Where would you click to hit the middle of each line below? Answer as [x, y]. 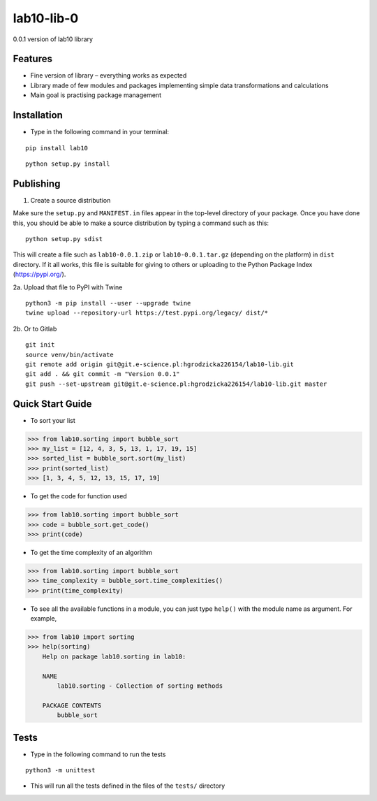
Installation [38, 115]
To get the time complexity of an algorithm [91, 552]
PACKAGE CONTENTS [72, 705]
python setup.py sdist [64, 239]
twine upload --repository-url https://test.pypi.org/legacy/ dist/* [147, 313]
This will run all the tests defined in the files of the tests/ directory [128, 786]
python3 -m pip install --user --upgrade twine [108, 303]
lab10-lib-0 [46, 18]
